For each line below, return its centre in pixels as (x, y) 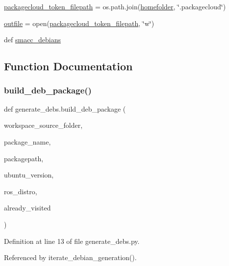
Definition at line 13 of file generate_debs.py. (72, 241)
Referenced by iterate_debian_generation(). (70, 257)
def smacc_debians (33, 40)
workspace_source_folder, (43, 125)
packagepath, (24, 158)
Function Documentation (68, 66)
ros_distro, (21, 191)
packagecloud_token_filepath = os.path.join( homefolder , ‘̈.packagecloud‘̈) (115, 6)
